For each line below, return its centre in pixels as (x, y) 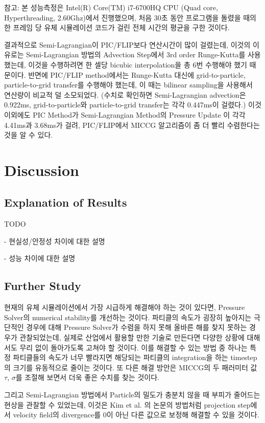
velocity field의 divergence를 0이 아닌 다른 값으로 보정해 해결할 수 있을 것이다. (136, 415)
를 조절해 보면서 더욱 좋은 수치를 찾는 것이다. (87, 377)
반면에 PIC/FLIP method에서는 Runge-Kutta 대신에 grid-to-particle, (137, 74)
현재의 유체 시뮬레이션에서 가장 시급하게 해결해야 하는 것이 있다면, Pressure (125, 307)
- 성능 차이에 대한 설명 (40, 258)
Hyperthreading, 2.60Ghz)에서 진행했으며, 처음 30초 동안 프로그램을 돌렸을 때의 (130, 17)
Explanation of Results (66, 202)
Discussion (42, 170)
